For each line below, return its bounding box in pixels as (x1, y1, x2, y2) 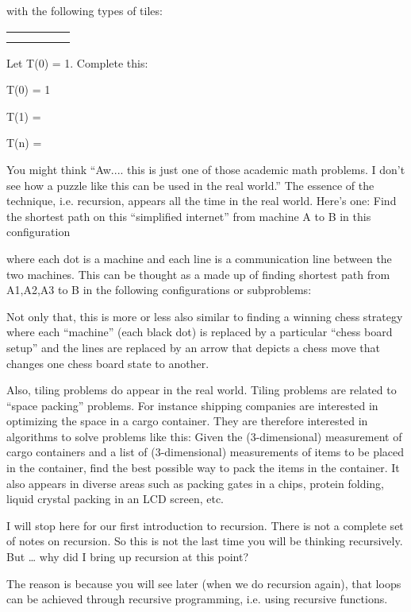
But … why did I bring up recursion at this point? (6, 548, 249, 565)
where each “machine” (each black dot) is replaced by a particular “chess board (6, 323, 393, 340)
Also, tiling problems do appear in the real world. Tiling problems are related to (6, 382, 397, 398)
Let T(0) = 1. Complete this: (6, 54, 148, 71)
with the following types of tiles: (6, 2, 163, 18)
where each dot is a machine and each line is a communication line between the (6, 250, 392, 266)
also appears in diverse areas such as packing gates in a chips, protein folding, (6, 474, 384, 491)
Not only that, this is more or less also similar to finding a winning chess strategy (6, 308, 403, 324)
